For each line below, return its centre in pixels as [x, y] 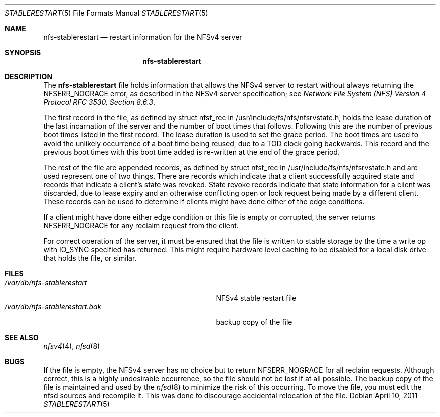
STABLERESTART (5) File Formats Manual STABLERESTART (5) [106, 13]
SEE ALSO [22, 337]
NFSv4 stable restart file [256, 298]
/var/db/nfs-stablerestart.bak [53, 306]
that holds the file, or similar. [90, 258]
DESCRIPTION [29, 77]
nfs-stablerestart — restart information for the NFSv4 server [143, 37]
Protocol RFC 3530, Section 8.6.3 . [99, 102]
